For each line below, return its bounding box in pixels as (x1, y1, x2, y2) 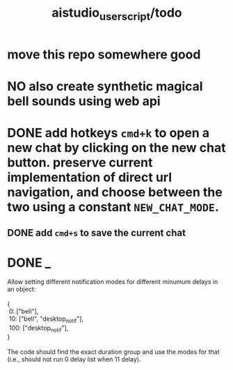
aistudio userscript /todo (51, 5, 182, 23)
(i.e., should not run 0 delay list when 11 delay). (7, 355, 141, 364)
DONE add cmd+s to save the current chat (7, 226, 186, 238)
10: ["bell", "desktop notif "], (8, 315, 83, 325)
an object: (7, 285, 36, 293)
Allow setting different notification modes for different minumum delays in (7, 277, 218, 286)
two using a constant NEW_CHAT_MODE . (7, 199, 219, 215)
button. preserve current (7, 155, 153, 171)
